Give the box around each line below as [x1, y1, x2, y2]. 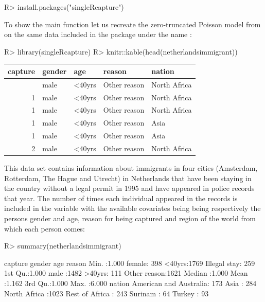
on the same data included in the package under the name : [4, 29, 192, 40]
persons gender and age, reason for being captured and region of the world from [4, 213, 256, 223]
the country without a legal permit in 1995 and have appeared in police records [4, 183, 255, 193]
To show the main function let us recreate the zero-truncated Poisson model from [4, 19, 261, 29]
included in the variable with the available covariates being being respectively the [4, 203, 261, 214]
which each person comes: [4, 223, 85, 234]
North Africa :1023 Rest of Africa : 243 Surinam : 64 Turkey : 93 [4, 288, 209, 298]
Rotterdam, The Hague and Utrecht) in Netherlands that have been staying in [4, 172, 252, 183]
